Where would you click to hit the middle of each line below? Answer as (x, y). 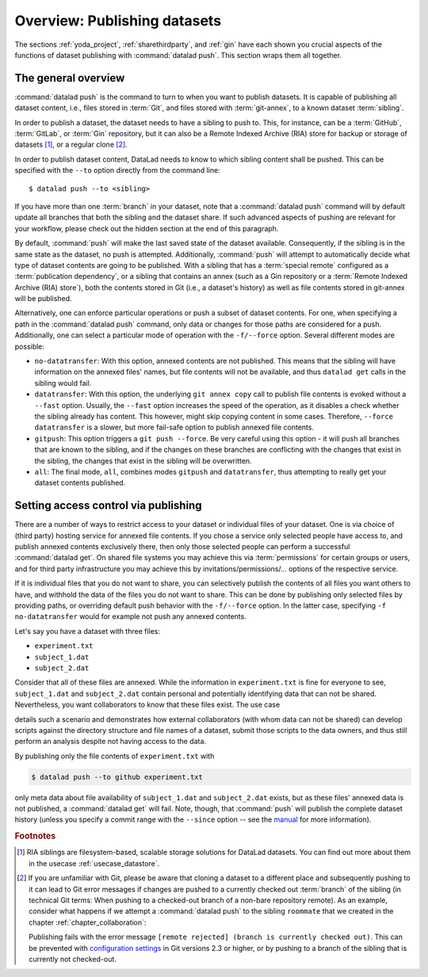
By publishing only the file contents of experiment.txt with (115, 756)
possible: (30, 346)
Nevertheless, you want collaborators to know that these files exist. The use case (147, 704)
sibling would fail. (63, 383)
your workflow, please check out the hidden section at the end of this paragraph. (147, 228)
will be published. (43, 299)
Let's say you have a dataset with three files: (88, 631)
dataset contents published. (80, 483)
